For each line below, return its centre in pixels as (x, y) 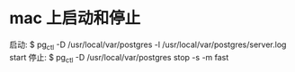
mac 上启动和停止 (75, 18)
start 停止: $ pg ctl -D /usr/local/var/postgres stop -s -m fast (119, 58)
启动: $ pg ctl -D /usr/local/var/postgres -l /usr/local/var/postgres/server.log (148, 45)
